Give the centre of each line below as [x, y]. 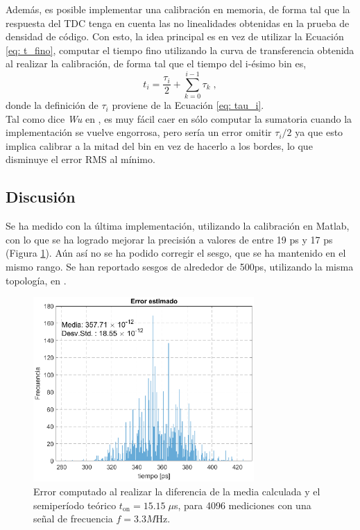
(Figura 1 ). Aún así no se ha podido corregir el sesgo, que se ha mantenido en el [176, 253]
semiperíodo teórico [75, 505]
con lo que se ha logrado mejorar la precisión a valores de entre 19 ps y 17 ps [169, 239]
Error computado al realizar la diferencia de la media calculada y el [177, 491]
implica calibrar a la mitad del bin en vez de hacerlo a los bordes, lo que [159, 145]
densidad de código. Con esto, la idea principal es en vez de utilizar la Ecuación [175, 36]
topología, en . [36, 280]
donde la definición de [52, 105]
